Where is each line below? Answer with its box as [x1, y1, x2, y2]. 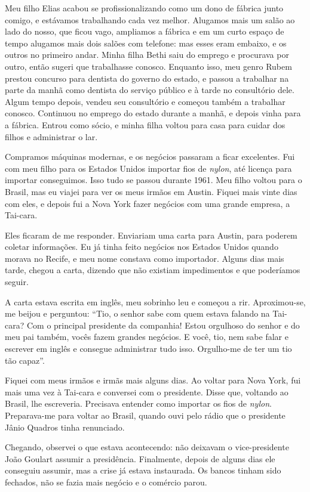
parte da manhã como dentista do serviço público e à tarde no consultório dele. [5, 83, 294, 96]
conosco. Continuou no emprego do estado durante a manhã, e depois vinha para [5, 107, 301, 119]
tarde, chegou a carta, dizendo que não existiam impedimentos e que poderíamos [5, 264, 300, 276]
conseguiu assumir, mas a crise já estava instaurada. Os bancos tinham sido [5, 464, 281, 476]
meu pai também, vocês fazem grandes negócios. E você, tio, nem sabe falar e [5, 330, 288, 343]
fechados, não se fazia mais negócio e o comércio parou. [5, 475, 207, 488]
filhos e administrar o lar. [5, 130, 98, 143]
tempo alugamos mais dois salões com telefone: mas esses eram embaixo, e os [5, 36, 287, 49]
